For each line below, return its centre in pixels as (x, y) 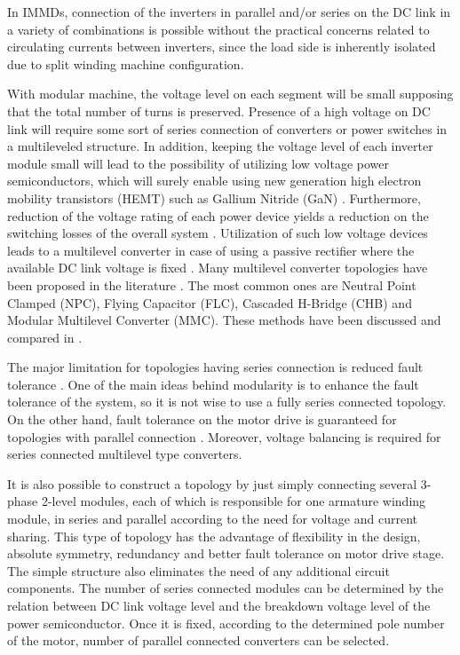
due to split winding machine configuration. (126, 63)
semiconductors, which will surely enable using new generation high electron (214, 181)
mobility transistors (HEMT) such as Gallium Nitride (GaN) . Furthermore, (214, 197)
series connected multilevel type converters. (125, 454)
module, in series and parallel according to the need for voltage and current (213, 519)
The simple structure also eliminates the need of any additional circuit (198, 570)
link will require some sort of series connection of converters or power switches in (227, 128)
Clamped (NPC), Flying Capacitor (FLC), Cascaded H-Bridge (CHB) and (210, 302)
